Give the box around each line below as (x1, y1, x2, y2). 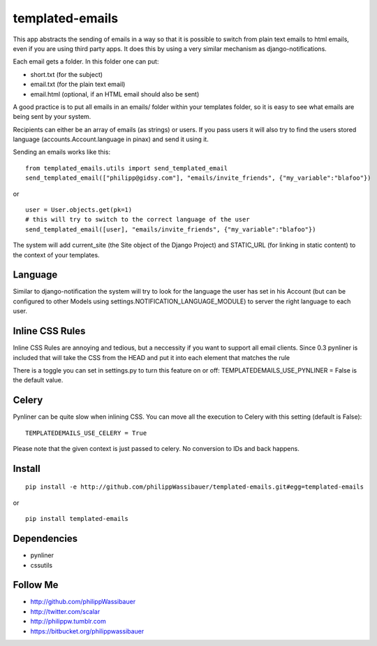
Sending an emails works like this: (13, 148, 111, 157)
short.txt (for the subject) (30, 70, 103, 78)
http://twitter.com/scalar (30, 607, 101, 615)
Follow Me (13, 579, 59, 591)
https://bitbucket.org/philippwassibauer (30, 626, 145, 636)
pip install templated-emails (25, 515, 129, 523)
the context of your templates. (13, 250, 101, 259)
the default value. (13, 376, 64, 385)
